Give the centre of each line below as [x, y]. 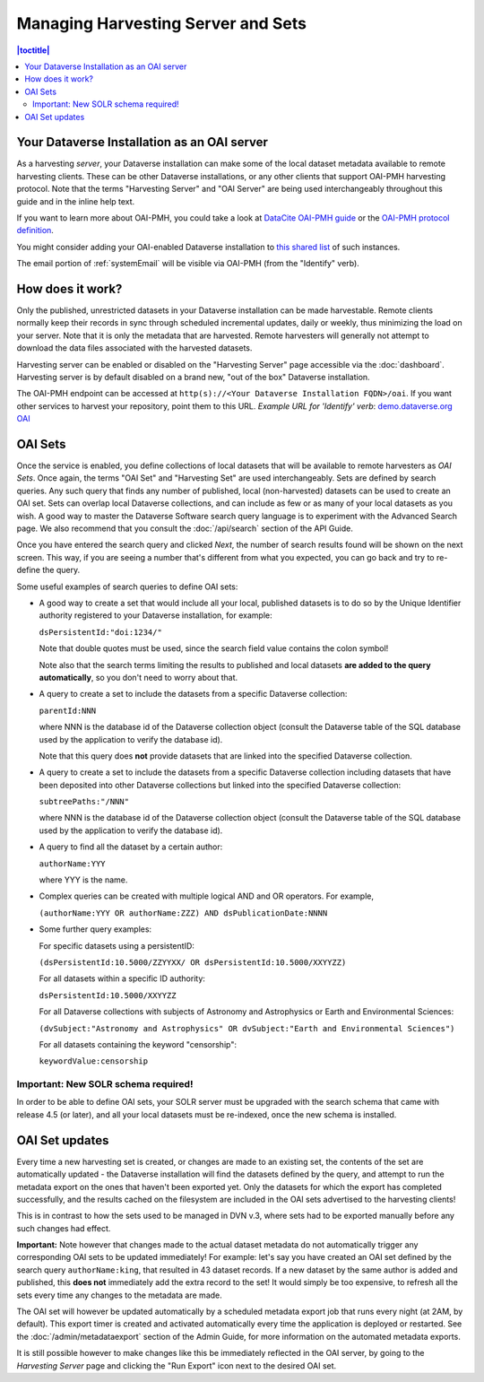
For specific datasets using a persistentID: [117, 945]
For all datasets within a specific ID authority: [122, 978]
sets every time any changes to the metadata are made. [120, 1295]
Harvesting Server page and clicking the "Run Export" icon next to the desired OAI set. [177, 1365]
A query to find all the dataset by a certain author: [131, 847]
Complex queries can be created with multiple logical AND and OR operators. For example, [207, 896]
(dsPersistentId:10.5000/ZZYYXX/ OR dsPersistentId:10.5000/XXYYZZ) [193, 962]
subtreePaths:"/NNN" [84, 802]
